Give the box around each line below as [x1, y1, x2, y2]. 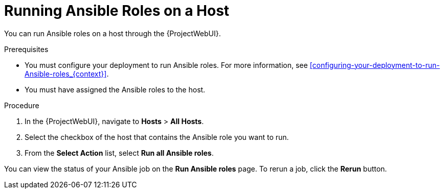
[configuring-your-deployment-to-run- [309, 60, 440, 69]
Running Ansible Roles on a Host [4, 2, 230, 19]
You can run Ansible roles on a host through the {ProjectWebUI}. [4, 29, 221, 38]
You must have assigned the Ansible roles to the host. [25, 85, 206, 94]
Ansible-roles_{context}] [25, 69, 107, 78]
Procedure [4, 101, 39, 110]
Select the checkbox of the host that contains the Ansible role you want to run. [25, 132, 289, 141]
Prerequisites [4, 44, 49, 54]
